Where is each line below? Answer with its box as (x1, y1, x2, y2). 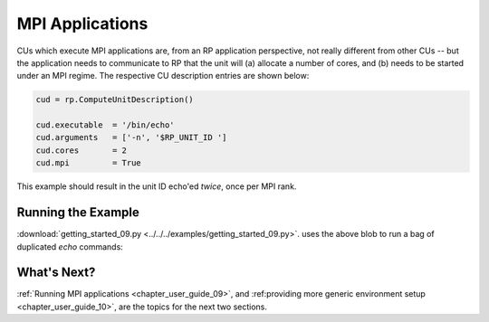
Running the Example (16, 204, 140, 221)
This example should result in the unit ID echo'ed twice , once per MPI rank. (16, 181, 297, 192)
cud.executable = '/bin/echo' (35, 120, 176, 130)
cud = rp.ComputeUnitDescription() (35, 95, 194, 105)
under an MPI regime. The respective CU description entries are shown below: (16, 71, 310, 81)
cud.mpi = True (35, 158, 142, 168)
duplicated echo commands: (16, 241, 124, 252)
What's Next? (16, 265, 96, 280)
